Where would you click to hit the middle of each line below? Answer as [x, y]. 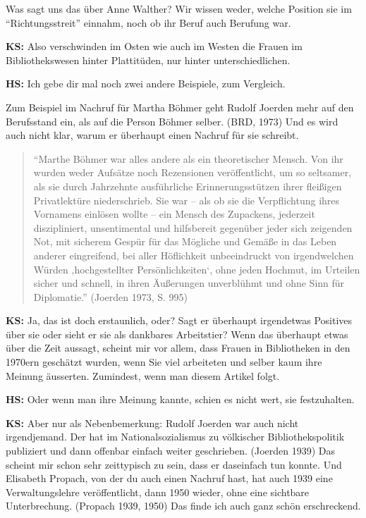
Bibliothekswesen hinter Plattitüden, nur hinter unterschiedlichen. [148, 60]
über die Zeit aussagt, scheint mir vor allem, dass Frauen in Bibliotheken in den [178, 348]
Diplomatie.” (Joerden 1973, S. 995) [111, 296]
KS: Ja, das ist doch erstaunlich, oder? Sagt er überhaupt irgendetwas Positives [179, 320]
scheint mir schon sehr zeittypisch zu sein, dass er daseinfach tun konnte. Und [174, 464]
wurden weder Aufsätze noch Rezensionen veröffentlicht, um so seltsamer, [193, 172]
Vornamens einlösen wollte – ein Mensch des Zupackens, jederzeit [174, 214]
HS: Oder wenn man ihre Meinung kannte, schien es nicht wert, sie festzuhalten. [180, 399]
